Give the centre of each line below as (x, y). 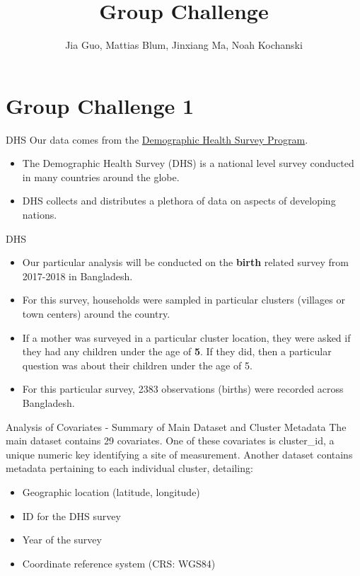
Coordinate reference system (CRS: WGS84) (119, 563)
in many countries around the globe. (101, 177)
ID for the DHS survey (71, 515)
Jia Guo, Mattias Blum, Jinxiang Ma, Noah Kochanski (184, 45)
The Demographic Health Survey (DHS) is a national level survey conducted (188, 163)
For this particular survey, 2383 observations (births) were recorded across (183, 389)
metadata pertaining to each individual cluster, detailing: (129, 468)
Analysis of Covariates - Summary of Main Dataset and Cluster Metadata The (176, 426)
